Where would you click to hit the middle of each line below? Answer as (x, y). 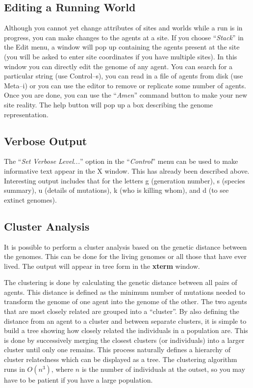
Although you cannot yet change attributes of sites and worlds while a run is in (123, 28)
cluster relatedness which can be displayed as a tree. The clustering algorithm (121, 359)
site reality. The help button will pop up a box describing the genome (109, 104)
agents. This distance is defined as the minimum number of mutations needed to (125, 292)
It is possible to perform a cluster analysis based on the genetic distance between (126, 246)
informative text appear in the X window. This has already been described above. (127, 170)
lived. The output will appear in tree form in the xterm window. (102, 266)
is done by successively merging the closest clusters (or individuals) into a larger (124, 340)
